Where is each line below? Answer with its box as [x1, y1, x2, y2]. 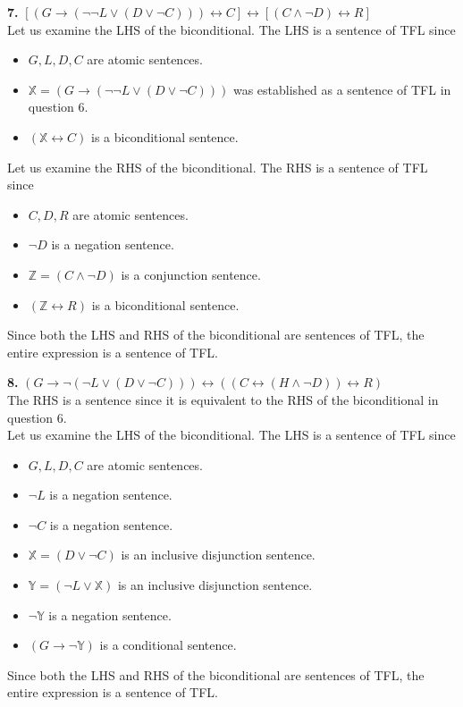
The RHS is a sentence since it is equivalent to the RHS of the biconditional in [7, 390, 439, 408]
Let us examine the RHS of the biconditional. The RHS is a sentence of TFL [7, 157, 428, 176]
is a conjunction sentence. [121, 265, 261, 283]
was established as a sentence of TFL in [232, 80, 451, 98]
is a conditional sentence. [99, 635, 237, 654]
